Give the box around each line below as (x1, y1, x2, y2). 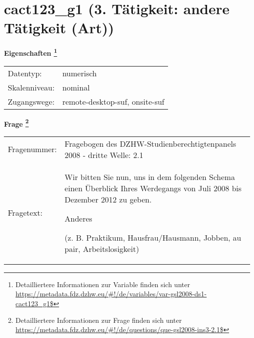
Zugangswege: (8, 95, 55, 107)
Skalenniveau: (8, 81, 55, 93)
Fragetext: (8, 207, 42, 219)
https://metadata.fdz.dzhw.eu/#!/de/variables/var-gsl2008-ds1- (15, 289, 207, 299)
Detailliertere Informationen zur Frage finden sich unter (15, 315, 182, 325)
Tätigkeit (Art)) (4, 18, 114, 38)
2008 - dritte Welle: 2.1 (64, 149, 144, 160)
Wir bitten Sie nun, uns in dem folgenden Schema (64, 171, 235, 182)
